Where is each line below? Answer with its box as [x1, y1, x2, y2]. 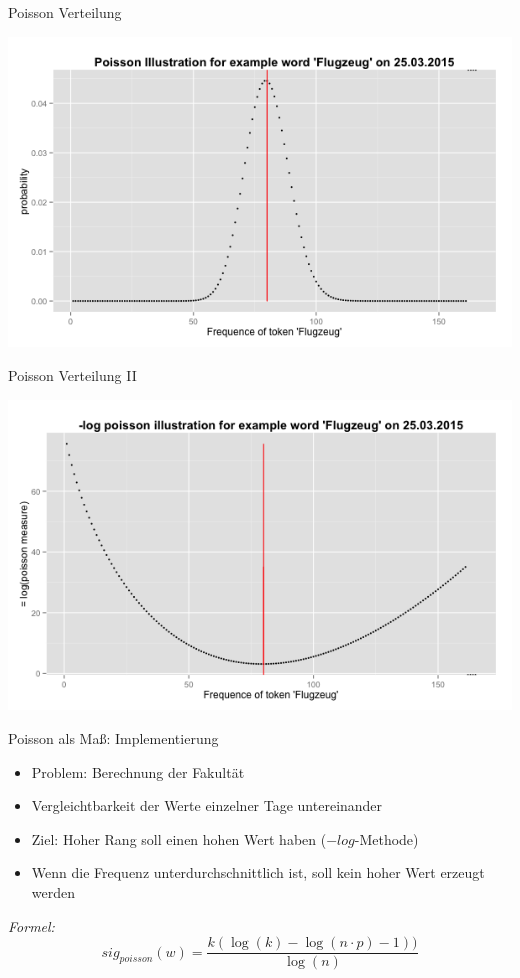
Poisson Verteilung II [8, 364, 137, 385]
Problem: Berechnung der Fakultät [31, 761, 245, 782]
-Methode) [354, 828, 419, 849]
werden [31, 881, 76, 902]
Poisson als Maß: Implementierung [8, 727, 219, 748]
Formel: [8, 915, 55, 936]
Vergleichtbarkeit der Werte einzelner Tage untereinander [31, 795, 383, 816]
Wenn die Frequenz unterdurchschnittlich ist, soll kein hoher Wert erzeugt [31, 862, 485, 883]
